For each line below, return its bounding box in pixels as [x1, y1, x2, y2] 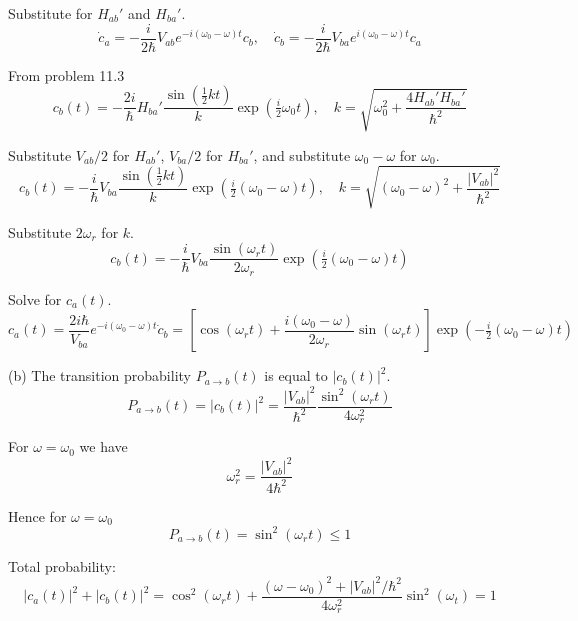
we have [79, 436, 128, 457]
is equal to [264, 365, 328, 386]
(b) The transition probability [8, 365, 191, 386]
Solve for [8, 288, 62, 309]
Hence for [8, 505, 67, 526]
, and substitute [253, 144, 351, 165]
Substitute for [8, 3, 93, 23]
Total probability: [8, 555, 116, 576]
